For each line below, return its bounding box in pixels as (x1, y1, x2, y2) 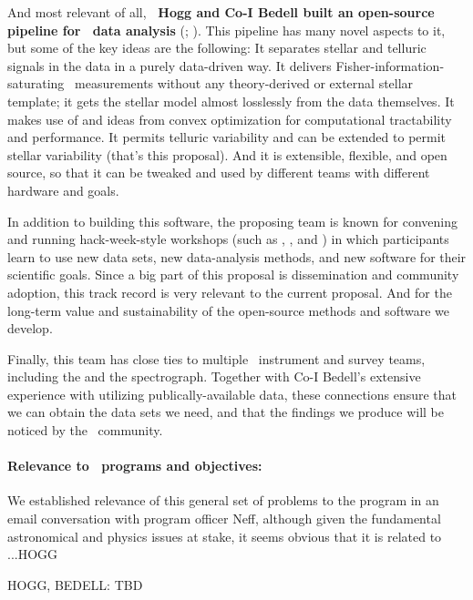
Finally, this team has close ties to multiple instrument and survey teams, (7, 349, 426, 368)
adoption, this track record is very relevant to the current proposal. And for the (7, 282, 452, 301)
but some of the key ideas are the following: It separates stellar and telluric (7, 38, 427, 57)
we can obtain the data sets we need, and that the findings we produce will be (7, 402, 444, 422)
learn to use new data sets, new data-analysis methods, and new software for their (7, 247, 467, 266)
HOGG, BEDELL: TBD (7, 575, 143, 594)
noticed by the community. (7, 421, 163, 440)
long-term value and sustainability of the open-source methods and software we (7, 300, 450, 320)
